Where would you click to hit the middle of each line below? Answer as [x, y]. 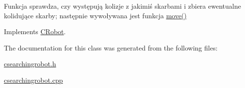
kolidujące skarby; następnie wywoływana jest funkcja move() [95, 15]
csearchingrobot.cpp [33, 80]
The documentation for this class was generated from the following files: [111, 47]
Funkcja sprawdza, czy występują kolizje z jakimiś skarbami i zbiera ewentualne [122, 6]
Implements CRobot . [35, 31]
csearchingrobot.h [30, 64]
